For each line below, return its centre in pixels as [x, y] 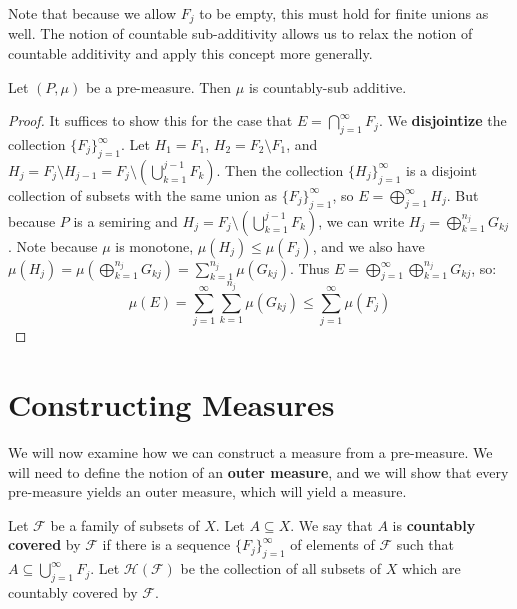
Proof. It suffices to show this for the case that [150, 120]
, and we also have [368, 245]
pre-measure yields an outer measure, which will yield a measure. [207, 491]
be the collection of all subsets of [281, 568]
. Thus [310, 267]
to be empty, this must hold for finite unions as [344, 13]
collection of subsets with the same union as [143, 194]
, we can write [361, 220]
